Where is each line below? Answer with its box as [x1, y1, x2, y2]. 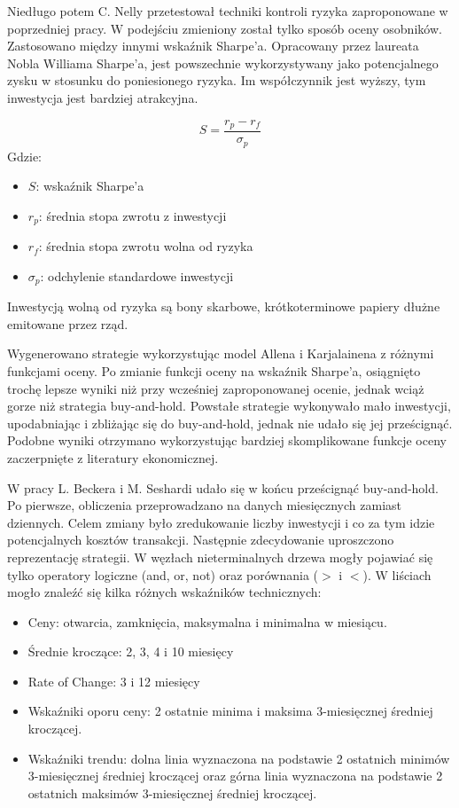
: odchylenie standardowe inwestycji [40, 266, 234, 285]
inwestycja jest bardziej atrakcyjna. [7, 88, 198, 106]
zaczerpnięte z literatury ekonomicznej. [7, 448, 219, 467]
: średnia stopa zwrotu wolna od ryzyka [38, 237, 253, 255]
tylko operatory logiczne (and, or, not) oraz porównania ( [7, 565, 319, 584]
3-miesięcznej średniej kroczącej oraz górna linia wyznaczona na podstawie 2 [27, 766, 443, 785]
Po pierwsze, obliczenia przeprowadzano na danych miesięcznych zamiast [7, 496, 401, 514]
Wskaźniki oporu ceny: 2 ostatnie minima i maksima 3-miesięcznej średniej [27, 702, 433, 720]
